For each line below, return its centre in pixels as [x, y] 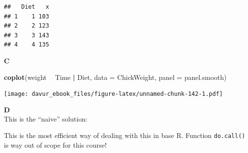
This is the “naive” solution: [46, 119]
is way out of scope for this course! [55, 145]
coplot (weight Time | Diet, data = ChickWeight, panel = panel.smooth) [115, 77]
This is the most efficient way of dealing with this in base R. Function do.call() [125, 135]
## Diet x [27, 7]
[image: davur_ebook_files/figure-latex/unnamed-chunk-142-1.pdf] [114, 94]
